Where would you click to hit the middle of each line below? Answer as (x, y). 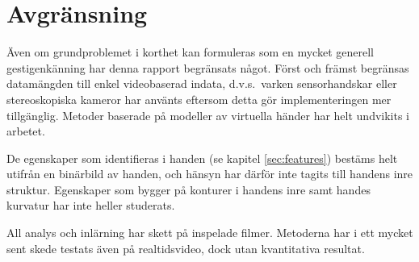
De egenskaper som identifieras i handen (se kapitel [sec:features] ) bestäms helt (202, 158)
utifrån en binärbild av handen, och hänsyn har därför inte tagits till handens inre (210, 174)
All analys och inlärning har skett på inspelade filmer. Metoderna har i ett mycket (210, 233)
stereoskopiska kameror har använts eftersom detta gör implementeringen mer (199, 99)
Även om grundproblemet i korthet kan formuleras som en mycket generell (190, 52)
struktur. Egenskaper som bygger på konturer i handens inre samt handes (189, 189)
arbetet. (26, 131)
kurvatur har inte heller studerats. (91, 205)
